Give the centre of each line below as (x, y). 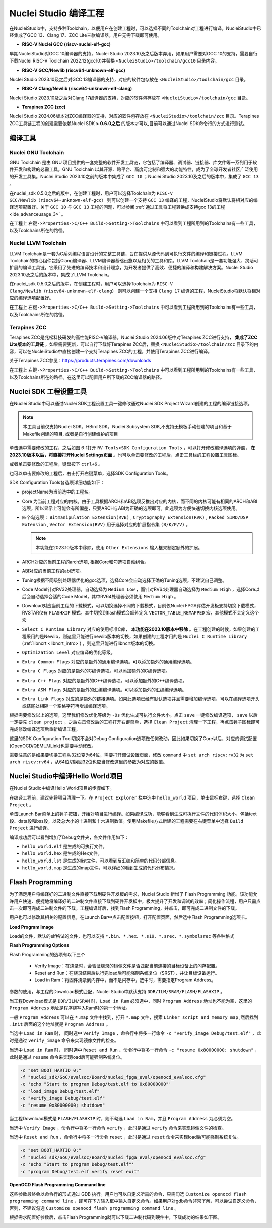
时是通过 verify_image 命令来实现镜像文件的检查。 (64, 1040)
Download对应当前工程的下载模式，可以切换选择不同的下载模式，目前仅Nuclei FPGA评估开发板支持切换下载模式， (140, 605)
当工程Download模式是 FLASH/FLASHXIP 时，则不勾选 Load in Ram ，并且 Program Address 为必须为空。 (122, 1119)
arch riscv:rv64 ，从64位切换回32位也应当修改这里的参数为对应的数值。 (88, 762)
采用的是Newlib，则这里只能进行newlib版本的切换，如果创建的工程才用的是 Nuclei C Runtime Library (137, 636)
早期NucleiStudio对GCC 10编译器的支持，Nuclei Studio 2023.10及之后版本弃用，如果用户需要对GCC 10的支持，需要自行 (133, 53)
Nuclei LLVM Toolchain (38, 243)
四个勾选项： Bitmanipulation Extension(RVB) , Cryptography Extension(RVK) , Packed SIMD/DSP (135, 517)
